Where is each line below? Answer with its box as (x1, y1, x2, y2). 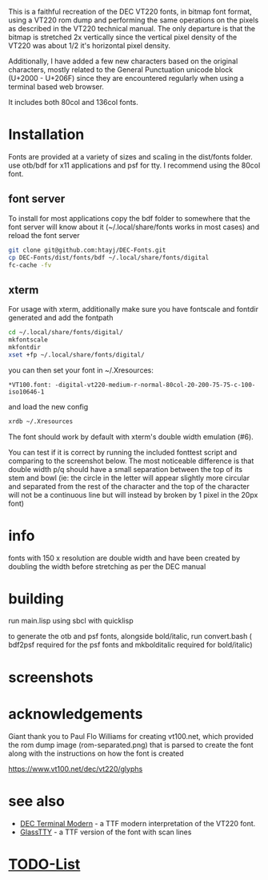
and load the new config (8, 402, 89, 411)
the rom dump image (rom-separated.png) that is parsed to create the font (8, 740, 254, 749)
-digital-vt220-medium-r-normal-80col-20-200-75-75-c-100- (54, 381, 256, 389)
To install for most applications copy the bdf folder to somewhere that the (8, 213, 250, 223)
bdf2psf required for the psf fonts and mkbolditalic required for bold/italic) (8, 640, 253, 650)
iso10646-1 (8, 388, 45, 396)
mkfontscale (8, 336, 48, 344)
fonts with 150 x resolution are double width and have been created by (8, 553, 241, 563)
